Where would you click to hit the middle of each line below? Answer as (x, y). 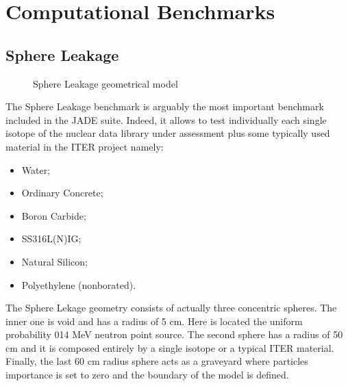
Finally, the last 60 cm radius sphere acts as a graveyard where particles (157, 361)
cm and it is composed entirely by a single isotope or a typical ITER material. (170, 347)
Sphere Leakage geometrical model (105, 83)
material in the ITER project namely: (85, 146)
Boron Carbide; (54, 215)
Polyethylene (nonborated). (79, 284)
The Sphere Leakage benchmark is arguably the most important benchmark (165, 106)
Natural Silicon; (54, 261)
